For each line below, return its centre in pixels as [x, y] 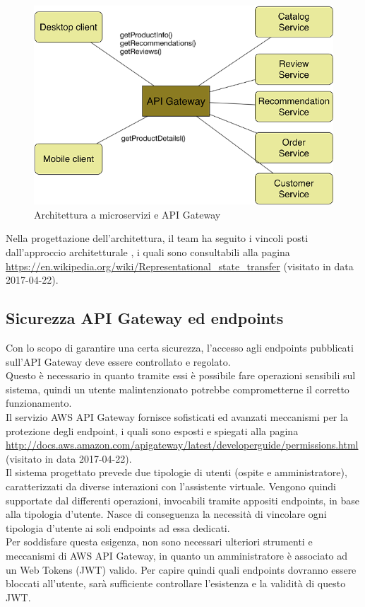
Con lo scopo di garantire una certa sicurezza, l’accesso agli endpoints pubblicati [180, 348]
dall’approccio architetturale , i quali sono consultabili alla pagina [148, 252]
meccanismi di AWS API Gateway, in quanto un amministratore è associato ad [177, 555]
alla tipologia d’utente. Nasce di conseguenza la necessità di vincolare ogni [166, 514]
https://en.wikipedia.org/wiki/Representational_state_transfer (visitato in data [180, 266]
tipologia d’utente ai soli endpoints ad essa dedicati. [118, 527]
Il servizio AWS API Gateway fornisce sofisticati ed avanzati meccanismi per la [177, 416]
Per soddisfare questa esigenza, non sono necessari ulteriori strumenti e [159, 542]
